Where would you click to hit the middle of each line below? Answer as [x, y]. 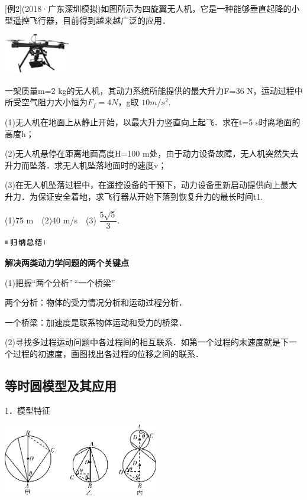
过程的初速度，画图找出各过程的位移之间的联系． [108, 353]
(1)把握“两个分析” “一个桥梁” [60, 282]
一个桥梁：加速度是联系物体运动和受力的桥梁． [96, 322]
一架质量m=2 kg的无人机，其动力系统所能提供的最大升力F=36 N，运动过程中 [154, 90]
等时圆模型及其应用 [61, 385]
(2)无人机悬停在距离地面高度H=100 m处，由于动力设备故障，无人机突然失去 [152, 153]
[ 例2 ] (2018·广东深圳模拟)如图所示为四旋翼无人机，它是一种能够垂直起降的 [148, 8]
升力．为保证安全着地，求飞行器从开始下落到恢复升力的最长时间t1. [134, 196]
